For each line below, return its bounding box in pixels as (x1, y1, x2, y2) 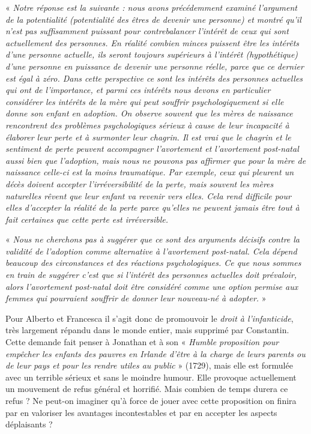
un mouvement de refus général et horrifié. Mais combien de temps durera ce (5, 382, 288, 395)
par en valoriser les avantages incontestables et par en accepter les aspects (5, 406, 277, 418)
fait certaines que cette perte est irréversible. (5, 212, 169, 225)
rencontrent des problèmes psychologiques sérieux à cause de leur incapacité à (5, 118, 289, 131)
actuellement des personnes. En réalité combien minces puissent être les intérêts (5, 36, 300, 49)
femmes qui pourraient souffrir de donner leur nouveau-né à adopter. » (5, 292, 267, 304)
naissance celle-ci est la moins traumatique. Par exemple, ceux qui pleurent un (5, 166, 294, 178)
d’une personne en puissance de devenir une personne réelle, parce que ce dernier (5, 59, 304, 72)
